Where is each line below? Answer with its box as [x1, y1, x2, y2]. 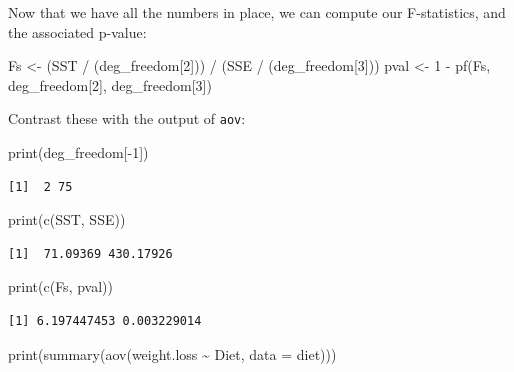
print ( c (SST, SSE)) [8, 209, 126, 230]
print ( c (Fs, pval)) [8, 276, 113, 297]
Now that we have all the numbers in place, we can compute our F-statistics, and [8, 2, 506, 22]
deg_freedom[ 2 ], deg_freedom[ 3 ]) [8, 74, 212, 95]
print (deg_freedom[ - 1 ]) [8, 142, 149, 163]
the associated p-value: [8, 21, 147, 42]
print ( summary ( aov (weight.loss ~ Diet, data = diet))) [8, 343, 337, 364]
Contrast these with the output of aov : [8, 108, 246, 129]
